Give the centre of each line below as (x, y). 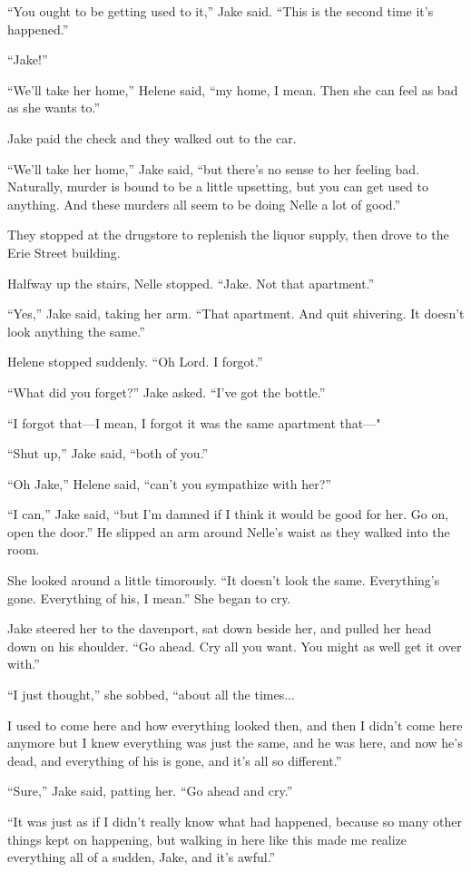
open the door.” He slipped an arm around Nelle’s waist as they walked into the (229, 531)
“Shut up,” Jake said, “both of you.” (108, 453)
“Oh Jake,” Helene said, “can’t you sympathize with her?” (169, 483)
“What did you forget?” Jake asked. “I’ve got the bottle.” (167, 392)
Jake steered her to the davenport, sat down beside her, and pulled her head (220, 628)
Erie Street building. (64, 252)
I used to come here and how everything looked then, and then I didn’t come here (235, 725)
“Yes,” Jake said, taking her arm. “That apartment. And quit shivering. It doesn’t (236, 314)
